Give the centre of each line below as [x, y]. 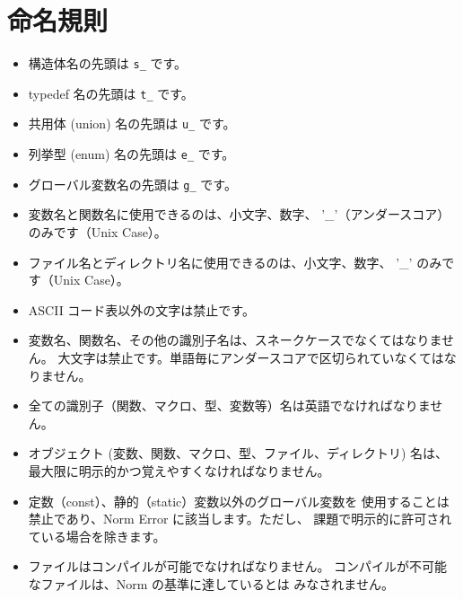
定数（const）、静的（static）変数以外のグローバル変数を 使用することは [239, 501]
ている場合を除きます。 [97, 536]
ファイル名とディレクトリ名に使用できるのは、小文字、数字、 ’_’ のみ [235, 262]
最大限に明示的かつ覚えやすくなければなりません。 [179, 470]
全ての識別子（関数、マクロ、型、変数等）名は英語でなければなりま [229, 405]
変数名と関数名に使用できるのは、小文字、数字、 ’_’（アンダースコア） [239, 214]
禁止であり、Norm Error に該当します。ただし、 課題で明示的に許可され [240, 519]
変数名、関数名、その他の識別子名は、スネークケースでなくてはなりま [235, 340]
